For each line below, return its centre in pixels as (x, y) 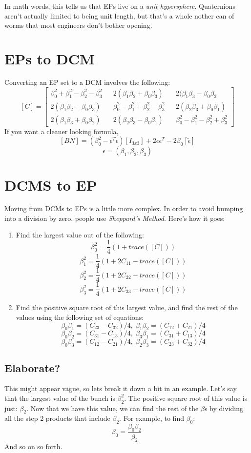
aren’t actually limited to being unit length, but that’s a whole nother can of (119, 15)
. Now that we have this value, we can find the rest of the (113, 408)
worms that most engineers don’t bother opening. (78, 25)
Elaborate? (32, 368)
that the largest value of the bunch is (60, 398)
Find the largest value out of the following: (80, 234)
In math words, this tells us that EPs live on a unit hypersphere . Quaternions (120, 6)
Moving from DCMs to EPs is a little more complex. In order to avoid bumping (124, 208)
